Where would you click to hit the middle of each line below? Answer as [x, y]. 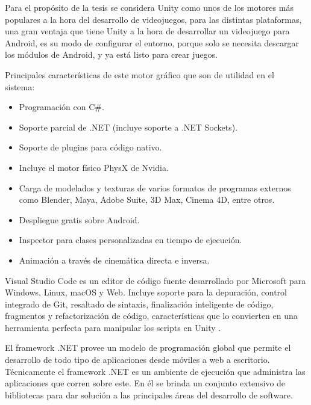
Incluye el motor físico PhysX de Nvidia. [94, 167]
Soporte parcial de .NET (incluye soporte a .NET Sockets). [128, 127]
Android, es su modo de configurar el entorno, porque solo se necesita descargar [152, 42]
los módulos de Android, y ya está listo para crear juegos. [111, 54]
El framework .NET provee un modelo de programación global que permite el [148, 348]
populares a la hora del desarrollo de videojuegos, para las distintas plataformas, [153, 19]
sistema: [20, 86]
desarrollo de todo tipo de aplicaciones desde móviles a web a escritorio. [137, 360]
